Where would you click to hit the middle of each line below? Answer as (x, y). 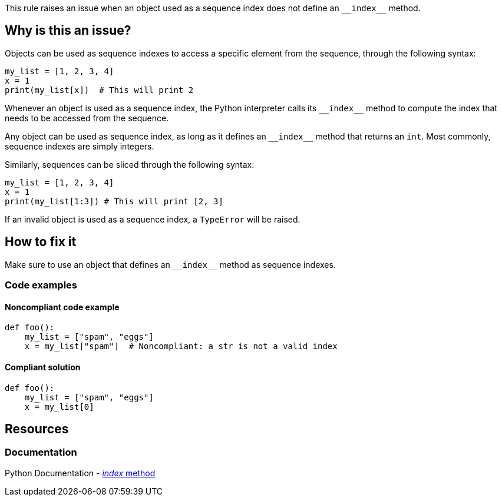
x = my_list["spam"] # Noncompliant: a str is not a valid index (181, 346)
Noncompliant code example (62, 307)
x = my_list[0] (59, 407)
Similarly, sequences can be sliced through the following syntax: (130, 164)
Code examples (41, 285)
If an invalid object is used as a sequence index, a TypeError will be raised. (153, 219)
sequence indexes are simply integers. (80, 146)
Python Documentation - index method (80, 473)
